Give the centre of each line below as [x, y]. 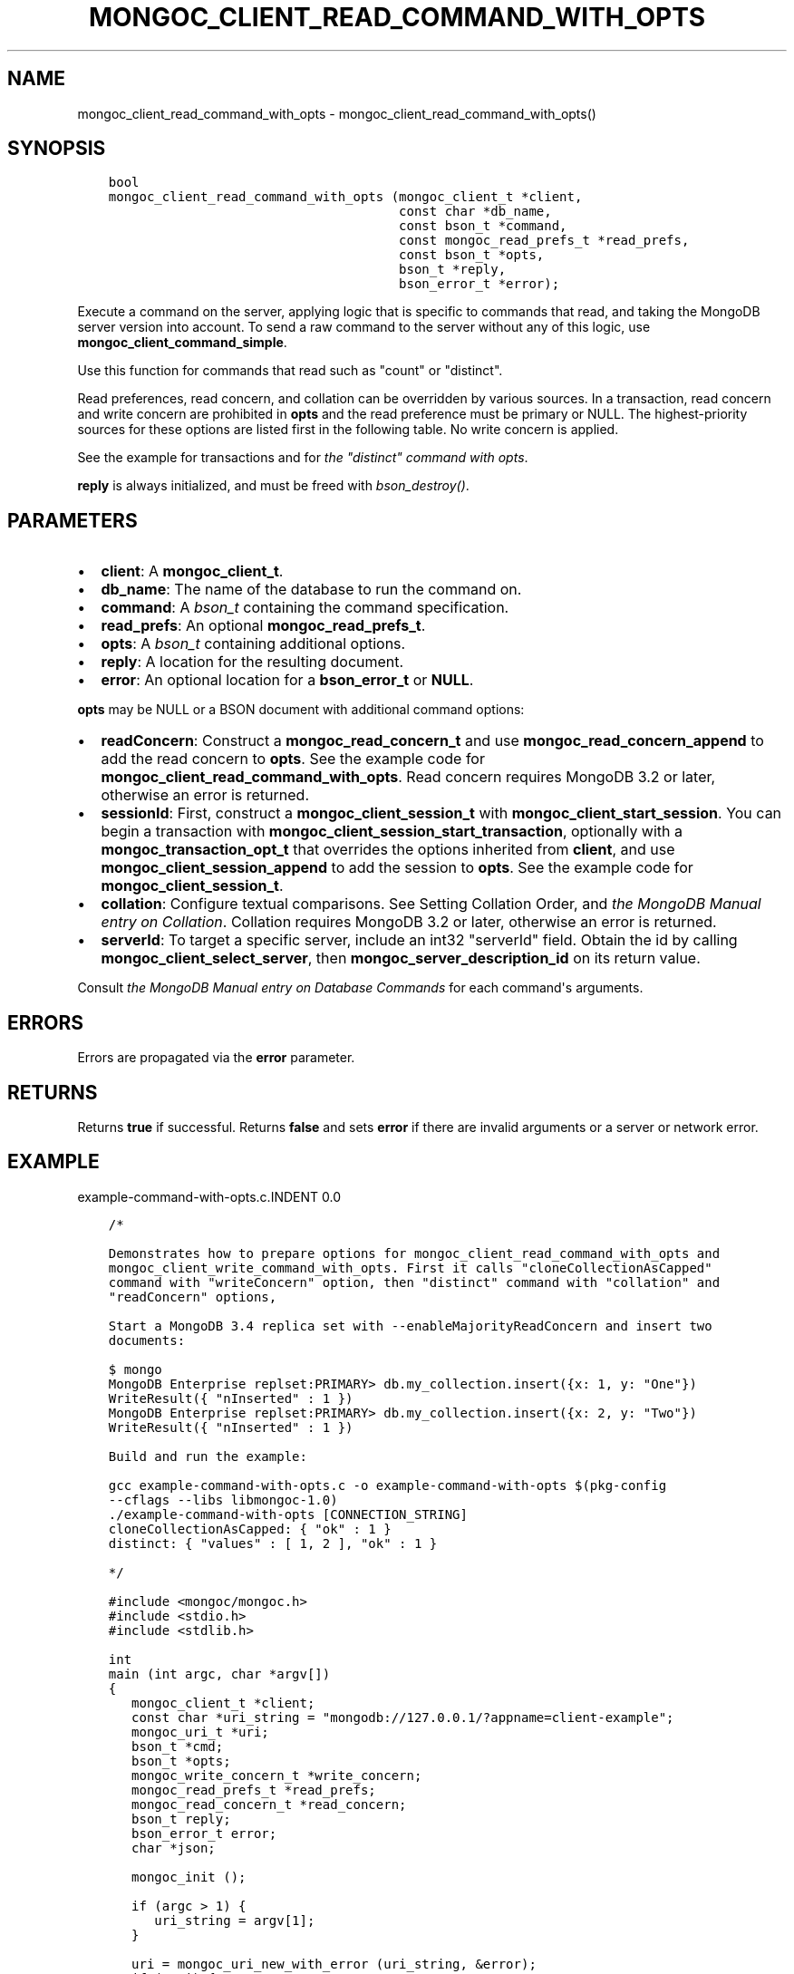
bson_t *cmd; [178, 1746]
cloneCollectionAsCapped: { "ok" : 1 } [250, 1529]
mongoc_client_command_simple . [182, 343]
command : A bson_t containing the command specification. [305, 608]
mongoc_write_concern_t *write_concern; [277, 1775]
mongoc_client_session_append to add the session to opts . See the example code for [397, 868]
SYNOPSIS [57, 149]
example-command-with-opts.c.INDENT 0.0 [209, 1196]
